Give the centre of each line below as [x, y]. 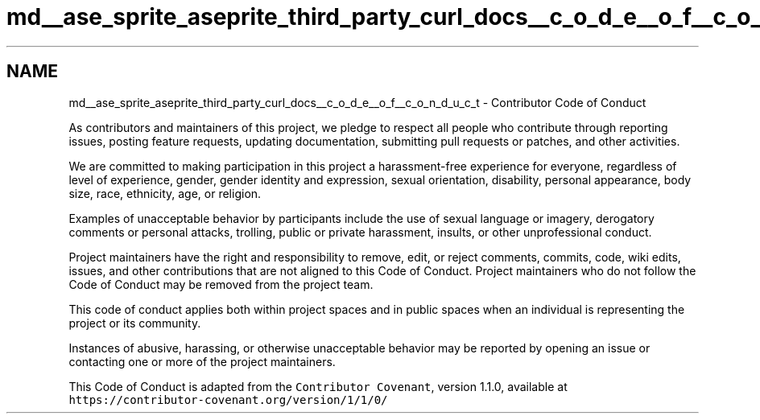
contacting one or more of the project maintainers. [202, 361]
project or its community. [135, 323]
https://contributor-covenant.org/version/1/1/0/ [228, 399]
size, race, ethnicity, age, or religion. [165, 193]
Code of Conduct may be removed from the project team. [221, 284]
